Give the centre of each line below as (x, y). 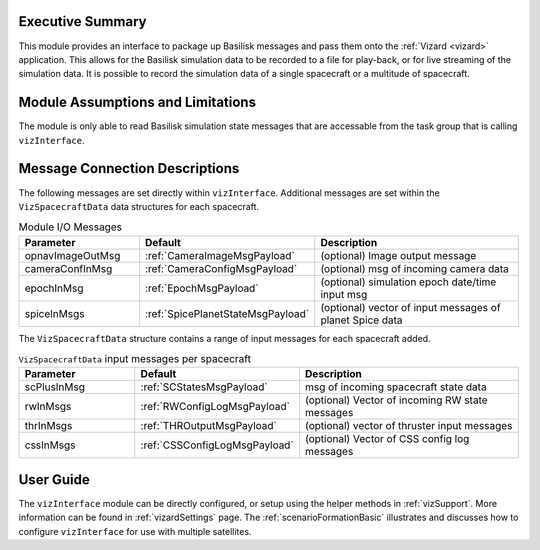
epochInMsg (54, 288)
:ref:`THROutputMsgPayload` (208, 426)
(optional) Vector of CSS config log (387, 439)
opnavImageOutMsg (72, 255)
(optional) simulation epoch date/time (408, 282)
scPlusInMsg (54, 387)
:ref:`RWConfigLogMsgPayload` (215, 407)
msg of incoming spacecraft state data (396, 387)
